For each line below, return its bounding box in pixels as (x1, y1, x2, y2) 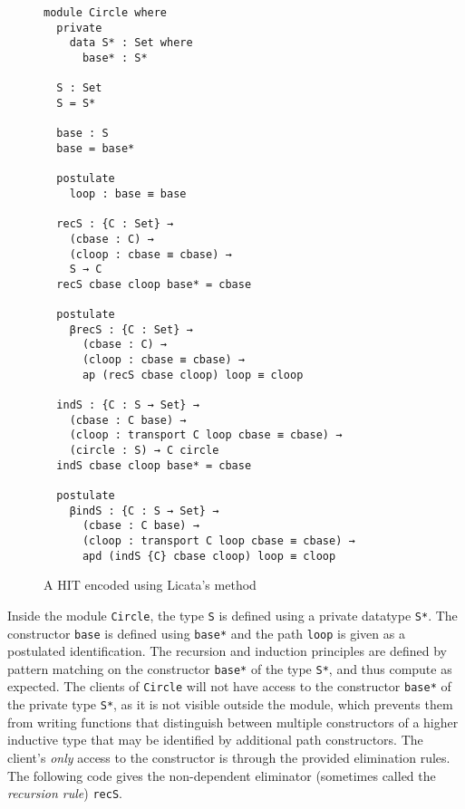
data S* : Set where (69, 36, 193, 50)
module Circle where (44, 6, 168, 19)
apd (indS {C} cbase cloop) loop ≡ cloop (82, 549, 336, 563)
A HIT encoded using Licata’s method (44, 575, 257, 594)
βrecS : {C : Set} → (69, 323, 193, 336)
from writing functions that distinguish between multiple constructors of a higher (7, 712, 459, 731)
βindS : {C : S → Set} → (69, 504, 219, 517)
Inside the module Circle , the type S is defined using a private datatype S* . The (7, 605, 458, 624)
